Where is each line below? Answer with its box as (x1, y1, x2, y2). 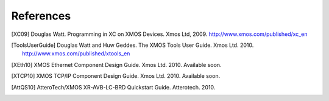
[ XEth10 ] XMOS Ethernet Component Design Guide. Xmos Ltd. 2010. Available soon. (11, 61, 222, 68)
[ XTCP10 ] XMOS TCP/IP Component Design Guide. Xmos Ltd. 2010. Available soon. (11, 72, 221, 80)
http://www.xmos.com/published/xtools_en (22, 50, 130, 57)
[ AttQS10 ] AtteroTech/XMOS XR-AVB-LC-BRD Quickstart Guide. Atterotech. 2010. (11, 83, 216, 91)
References (11, 9, 71, 23)
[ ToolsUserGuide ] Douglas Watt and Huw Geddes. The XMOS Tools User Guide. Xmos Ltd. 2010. (11, 41, 254, 49)
